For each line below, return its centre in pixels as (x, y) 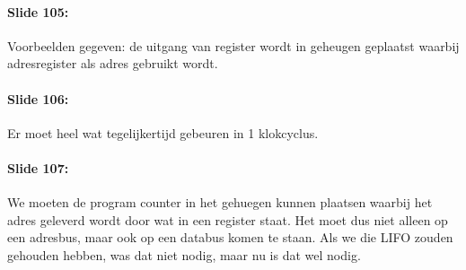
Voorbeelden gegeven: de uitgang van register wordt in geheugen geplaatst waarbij (233, 45)
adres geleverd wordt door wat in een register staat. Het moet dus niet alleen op (228, 219)
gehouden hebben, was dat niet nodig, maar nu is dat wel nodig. (184, 254)
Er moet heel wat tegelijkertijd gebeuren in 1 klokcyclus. (163, 132)
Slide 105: (38, 11)
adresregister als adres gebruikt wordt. (113, 63)
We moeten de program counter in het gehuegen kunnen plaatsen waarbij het (220, 202)
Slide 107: (38, 167)
